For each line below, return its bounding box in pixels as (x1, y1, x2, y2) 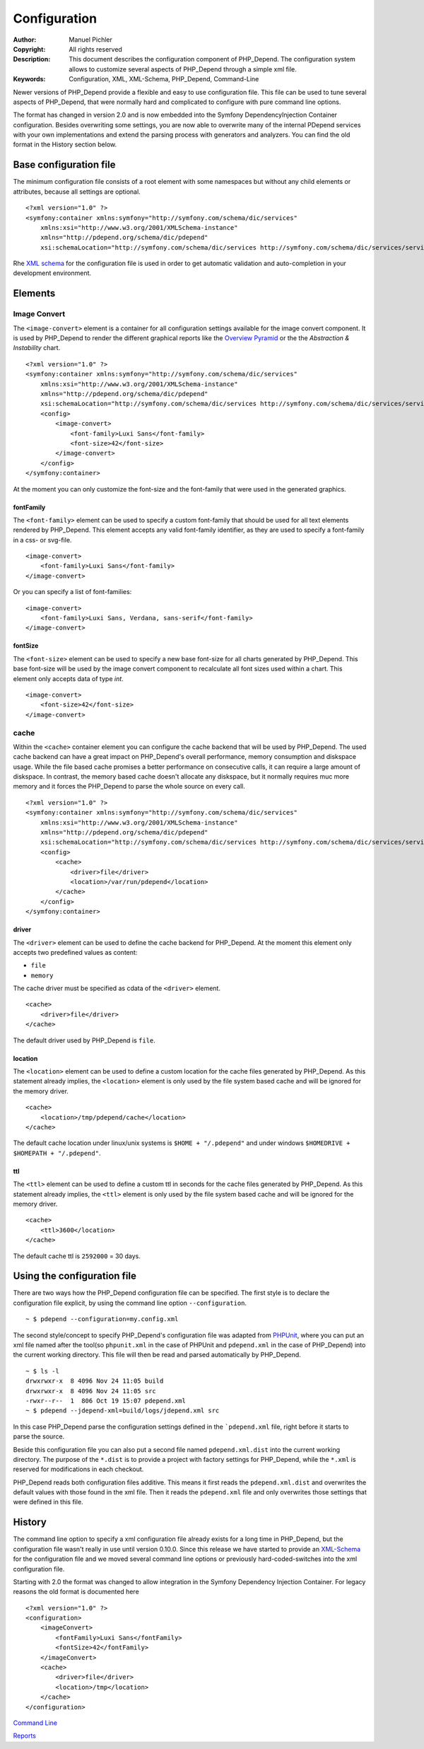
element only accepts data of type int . (13, 674, 124, 682)
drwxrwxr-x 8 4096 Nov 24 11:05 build (25, 1377, 164, 1385)
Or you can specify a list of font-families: (13, 588, 132, 596)
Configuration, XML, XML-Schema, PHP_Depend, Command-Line (69, 75, 259, 83)
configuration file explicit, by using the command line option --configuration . (13, 1298, 247, 1307)
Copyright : (13, 45, 46, 53)
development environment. (13, 269, 92, 277)
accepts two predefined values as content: (13, 948, 138, 956)
